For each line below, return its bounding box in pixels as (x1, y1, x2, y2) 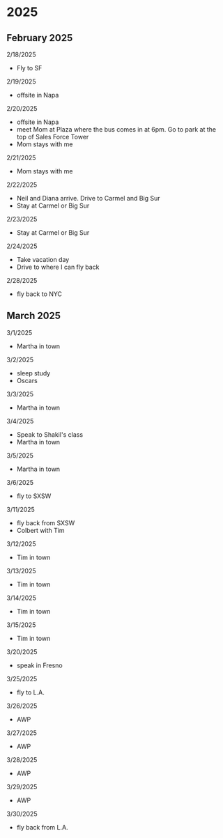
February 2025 (6, 32, 73, 44)
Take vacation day (16, 256, 70, 263)
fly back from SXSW (16, 518, 75, 527)
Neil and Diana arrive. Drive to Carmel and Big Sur (16, 194, 161, 202)
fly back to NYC (16, 290, 63, 298)
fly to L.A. (16, 688, 45, 697)
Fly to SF (16, 64, 43, 72)
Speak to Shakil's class (16, 430, 84, 439)
